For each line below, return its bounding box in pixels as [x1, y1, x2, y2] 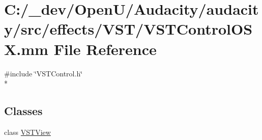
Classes [4, 103, 43, 119]
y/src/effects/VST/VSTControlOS [4, 18, 253, 39]
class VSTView [4, 126, 51, 137]
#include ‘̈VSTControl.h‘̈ [4, 68, 83, 78]
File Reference [53, 38, 157, 59]
